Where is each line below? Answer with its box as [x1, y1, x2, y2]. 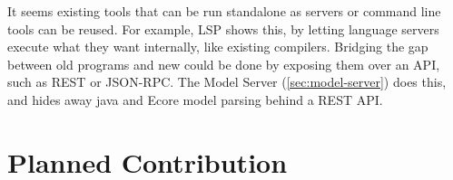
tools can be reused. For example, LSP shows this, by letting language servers [7, 19, 439, 38]
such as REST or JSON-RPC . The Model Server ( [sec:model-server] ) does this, [7, 72, 447, 91]
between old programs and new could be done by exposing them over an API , [7, 54, 440, 73]
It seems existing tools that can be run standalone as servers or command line [7, 2, 441, 20]
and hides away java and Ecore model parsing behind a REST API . [7, 90, 383, 109]
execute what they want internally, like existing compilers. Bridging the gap [7, 37, 428, 56]
